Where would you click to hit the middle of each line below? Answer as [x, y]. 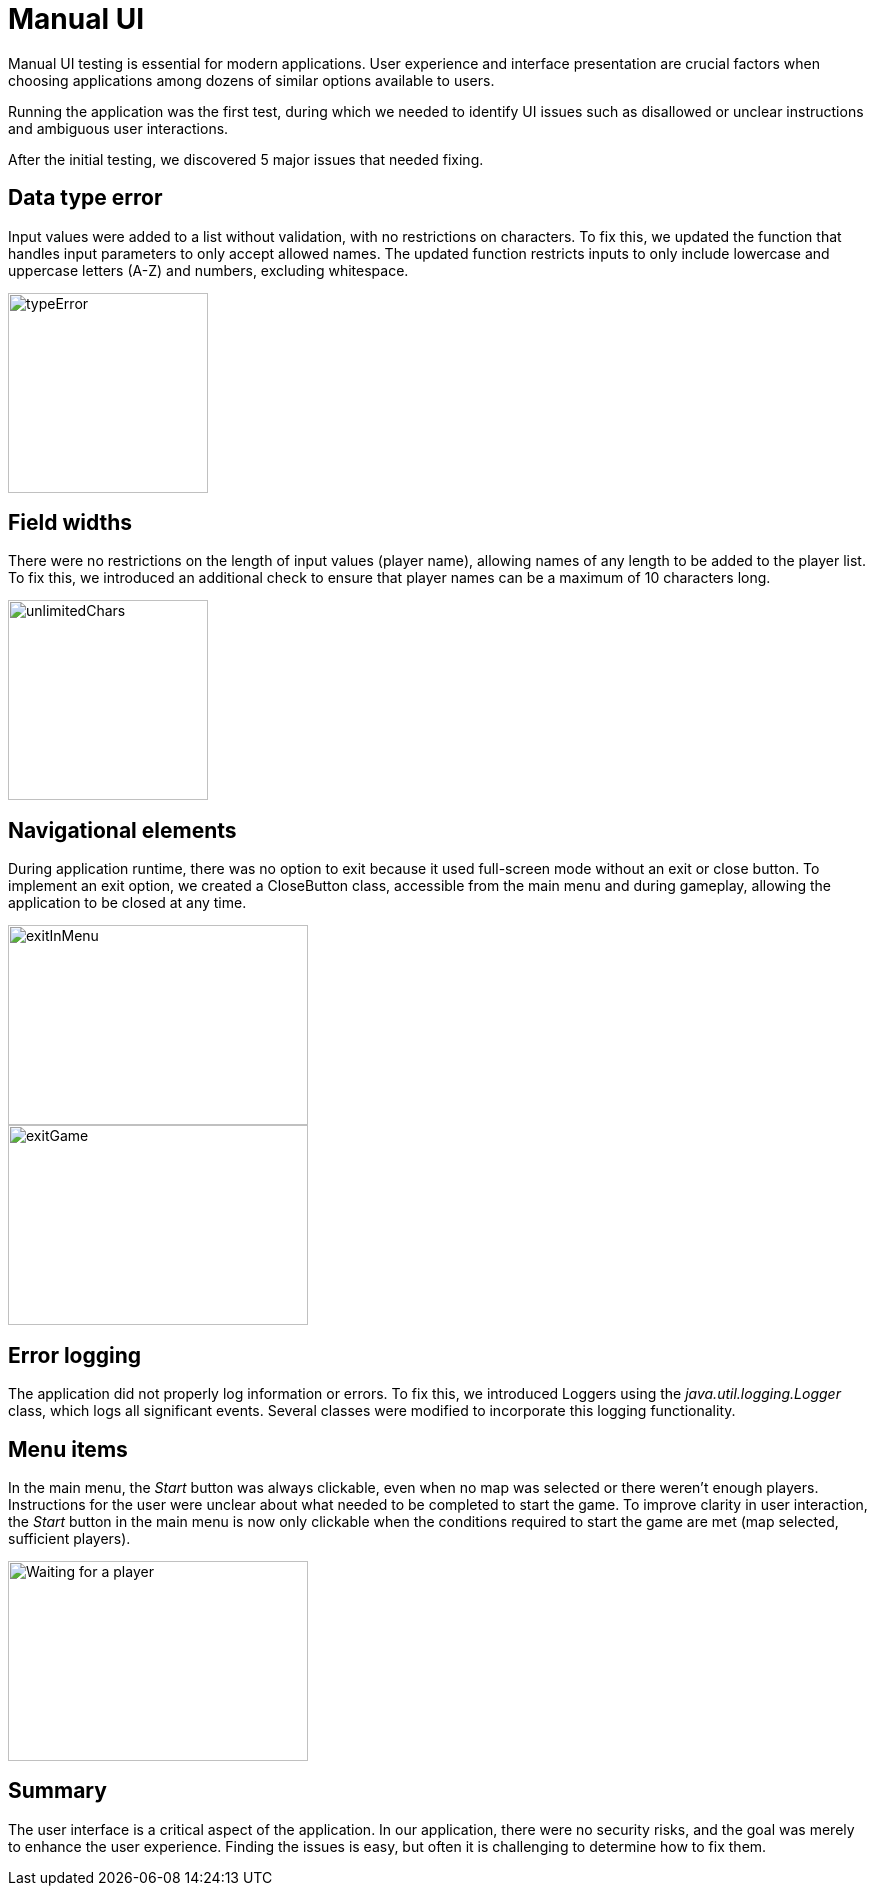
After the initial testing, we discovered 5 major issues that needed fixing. [246, 159]
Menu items [68, 1449]
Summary [57, 1791]
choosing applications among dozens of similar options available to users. [251, 80]
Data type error [85, 198]
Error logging [75, 1355]
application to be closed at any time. [127, 903]
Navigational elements [122, 830]
